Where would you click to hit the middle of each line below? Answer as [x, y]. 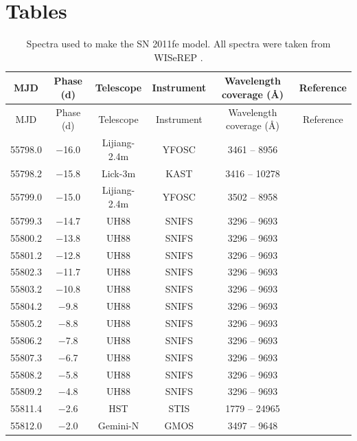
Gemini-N [118, 426]
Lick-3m [118, 173]
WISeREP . [178, 57]
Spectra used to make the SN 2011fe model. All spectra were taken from [178, 44]
